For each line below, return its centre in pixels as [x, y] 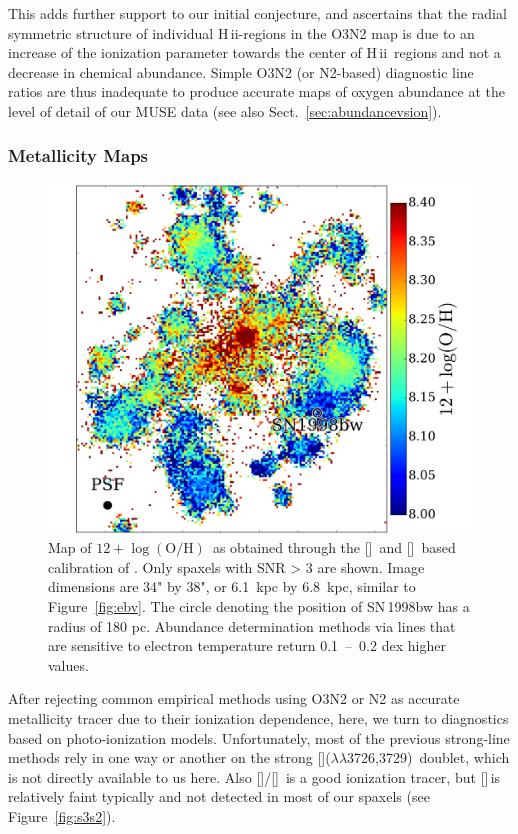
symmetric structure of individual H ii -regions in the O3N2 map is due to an [241, 32]
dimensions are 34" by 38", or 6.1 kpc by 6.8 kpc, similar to [232, 586]
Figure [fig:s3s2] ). [62, 815]
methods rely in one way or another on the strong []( [169, 757]
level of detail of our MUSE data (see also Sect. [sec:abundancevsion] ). [225, 110]
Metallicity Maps [78, 155]
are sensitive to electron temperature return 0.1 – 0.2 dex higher [247, 645]
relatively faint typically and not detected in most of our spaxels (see [219, 796]
